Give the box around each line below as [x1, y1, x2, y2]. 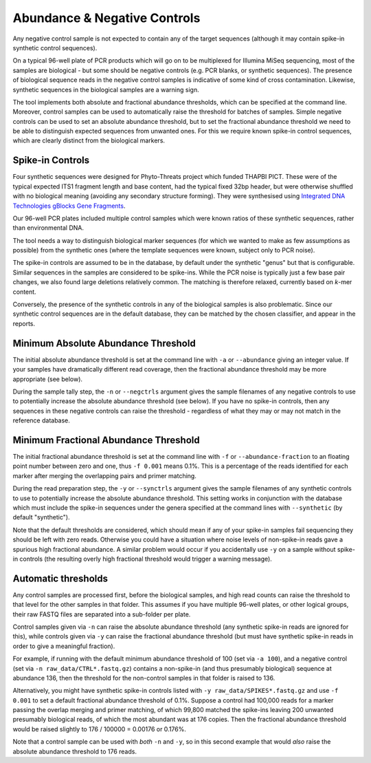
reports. [12, 319, 36, 327]
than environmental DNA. [12, 224, 84, 232]
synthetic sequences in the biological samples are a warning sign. [12, 85, 199, 94]
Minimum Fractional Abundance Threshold [12, 434, 201, 446]
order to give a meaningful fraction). [12, 642, 115, 650]
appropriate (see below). [12, 375, 82, 383]
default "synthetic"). [12, 513, 70, 522]
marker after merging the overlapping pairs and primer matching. [12, 471, 197, 480]
